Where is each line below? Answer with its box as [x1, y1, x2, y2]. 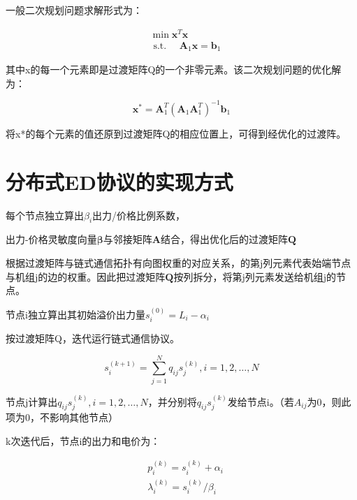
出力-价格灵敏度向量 [6, 232, 97, 247]
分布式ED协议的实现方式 [6, 167, 233, 196]
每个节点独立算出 [6, 207, 84, 222]
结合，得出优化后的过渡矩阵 [160, 232, 288, 247]
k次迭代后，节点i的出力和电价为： [6, 433, 161, 448]
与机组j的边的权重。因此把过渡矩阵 [6, 269, 166, 284]
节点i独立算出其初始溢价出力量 [6, 307, 145, 321]
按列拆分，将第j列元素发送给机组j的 [173, 269, 336, 284]
